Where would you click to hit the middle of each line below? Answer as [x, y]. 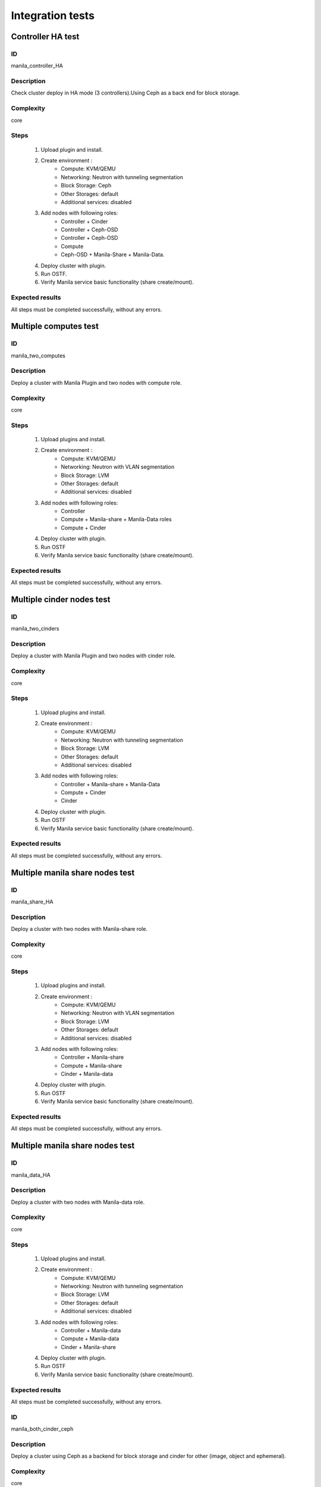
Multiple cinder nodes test [61, 599]
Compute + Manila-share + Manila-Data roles [116, 519]
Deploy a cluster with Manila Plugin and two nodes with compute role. [97, 382]
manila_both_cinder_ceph [42, 1429]
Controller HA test [45, 37]
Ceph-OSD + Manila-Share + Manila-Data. [113, 255]
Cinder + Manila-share [88, 1347]
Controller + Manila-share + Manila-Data [111, 784]
